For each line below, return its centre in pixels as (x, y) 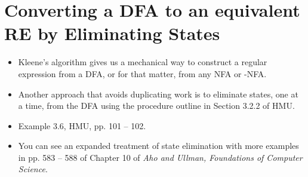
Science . (33, 169)
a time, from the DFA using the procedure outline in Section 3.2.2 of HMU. (156, 106)
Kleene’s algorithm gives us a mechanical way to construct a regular (143, 62)
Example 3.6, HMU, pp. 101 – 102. (82, 125)
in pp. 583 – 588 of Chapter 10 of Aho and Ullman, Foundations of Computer (160, 157)
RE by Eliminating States (112, 33)
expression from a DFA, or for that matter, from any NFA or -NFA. (142, 73)
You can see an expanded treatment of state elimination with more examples (158, 146)
